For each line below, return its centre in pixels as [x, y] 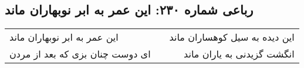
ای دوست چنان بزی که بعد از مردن [80, 54]
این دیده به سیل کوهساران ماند [232, 37]
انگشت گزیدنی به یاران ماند [239, 54]
